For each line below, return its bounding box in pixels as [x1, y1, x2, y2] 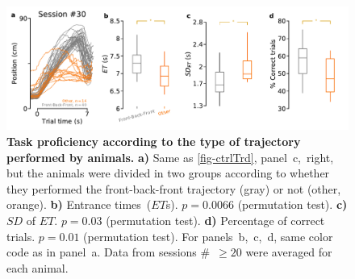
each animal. [6, 259, 69, 276]
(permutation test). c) [237, 196, 348, 213]
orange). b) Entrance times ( [6, 196, 152, 213]
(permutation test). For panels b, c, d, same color [83, 227, 333, 244]
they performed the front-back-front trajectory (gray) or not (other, [6, 180, 341, 197]
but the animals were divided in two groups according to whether [6, 164, 330, 181]
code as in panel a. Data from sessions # [6, 244, 211, 260]
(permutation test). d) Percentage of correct [106, 211, 325, 228]
